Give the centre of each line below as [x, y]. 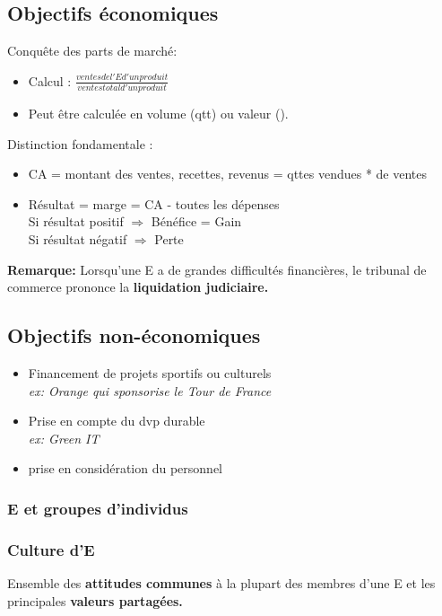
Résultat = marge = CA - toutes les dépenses [154, 203]
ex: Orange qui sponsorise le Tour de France [150, 390]
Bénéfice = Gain [196, 221]
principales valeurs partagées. [95, 600]
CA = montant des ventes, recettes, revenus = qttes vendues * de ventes [228, 174]
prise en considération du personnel [125, 468]
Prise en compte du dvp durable [117, 421]
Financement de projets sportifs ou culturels [150, 373]
